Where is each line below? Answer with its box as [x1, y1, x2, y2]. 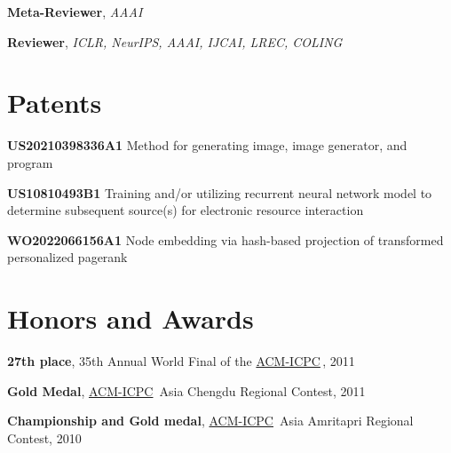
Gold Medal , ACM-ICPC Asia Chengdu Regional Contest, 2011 [7, 381, 366, 400]
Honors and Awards [7, 300, 254, 337]
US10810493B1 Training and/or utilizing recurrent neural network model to [7, 183, 432, 202]
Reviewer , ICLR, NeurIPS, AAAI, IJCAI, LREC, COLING [7, 32, 343, 51]
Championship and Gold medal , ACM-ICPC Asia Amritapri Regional [7, 411, 414, 430]
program [7, 153, 53, 171]
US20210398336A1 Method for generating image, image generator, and [7, 136, 407, 155]
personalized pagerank [7, 248, 128, 266]
